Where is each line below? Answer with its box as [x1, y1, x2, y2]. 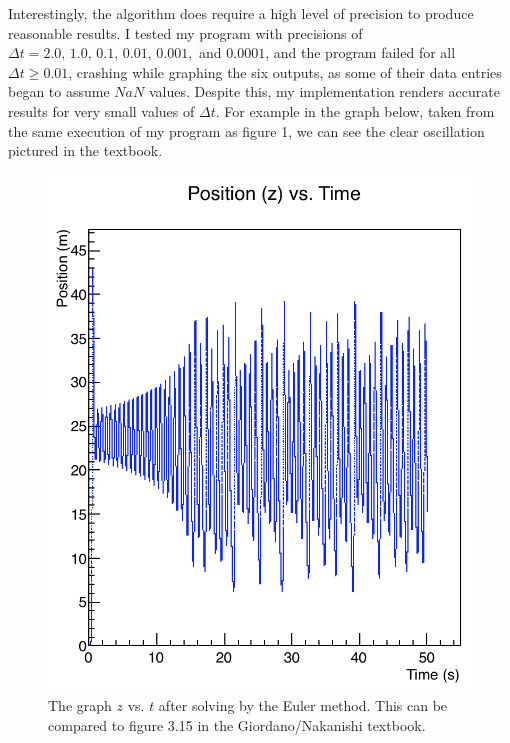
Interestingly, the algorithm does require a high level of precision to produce [8, 3, 474, 23]
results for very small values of [8, 100, 195, 121]
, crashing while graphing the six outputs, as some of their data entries [68, 61, 502, 82]
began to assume [8, 81, 110, 102]
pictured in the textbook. [8, 140, 163, 161]
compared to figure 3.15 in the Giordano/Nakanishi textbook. [48, 714, 426, 735]
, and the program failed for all [265, 42, 456, 63]
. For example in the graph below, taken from [215, 100, 495, 121]
